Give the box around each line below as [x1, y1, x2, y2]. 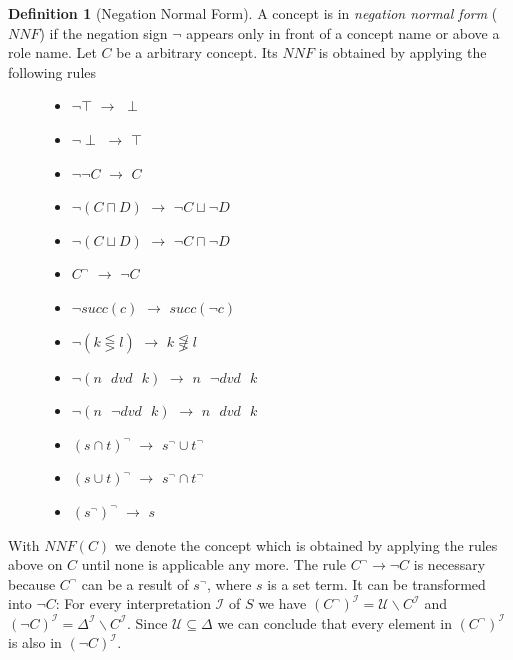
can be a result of [81, 573, 189, 594]
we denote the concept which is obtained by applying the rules [114, 534, 498, 555]
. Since [126, 612, 168, 633]
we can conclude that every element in [217, 612, 452, 633]
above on [8, 554, 63, 575]
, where [207, 573, 252, 594]
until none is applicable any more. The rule [81, 554, 347, 575]
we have [258, 593, 307, 614]
